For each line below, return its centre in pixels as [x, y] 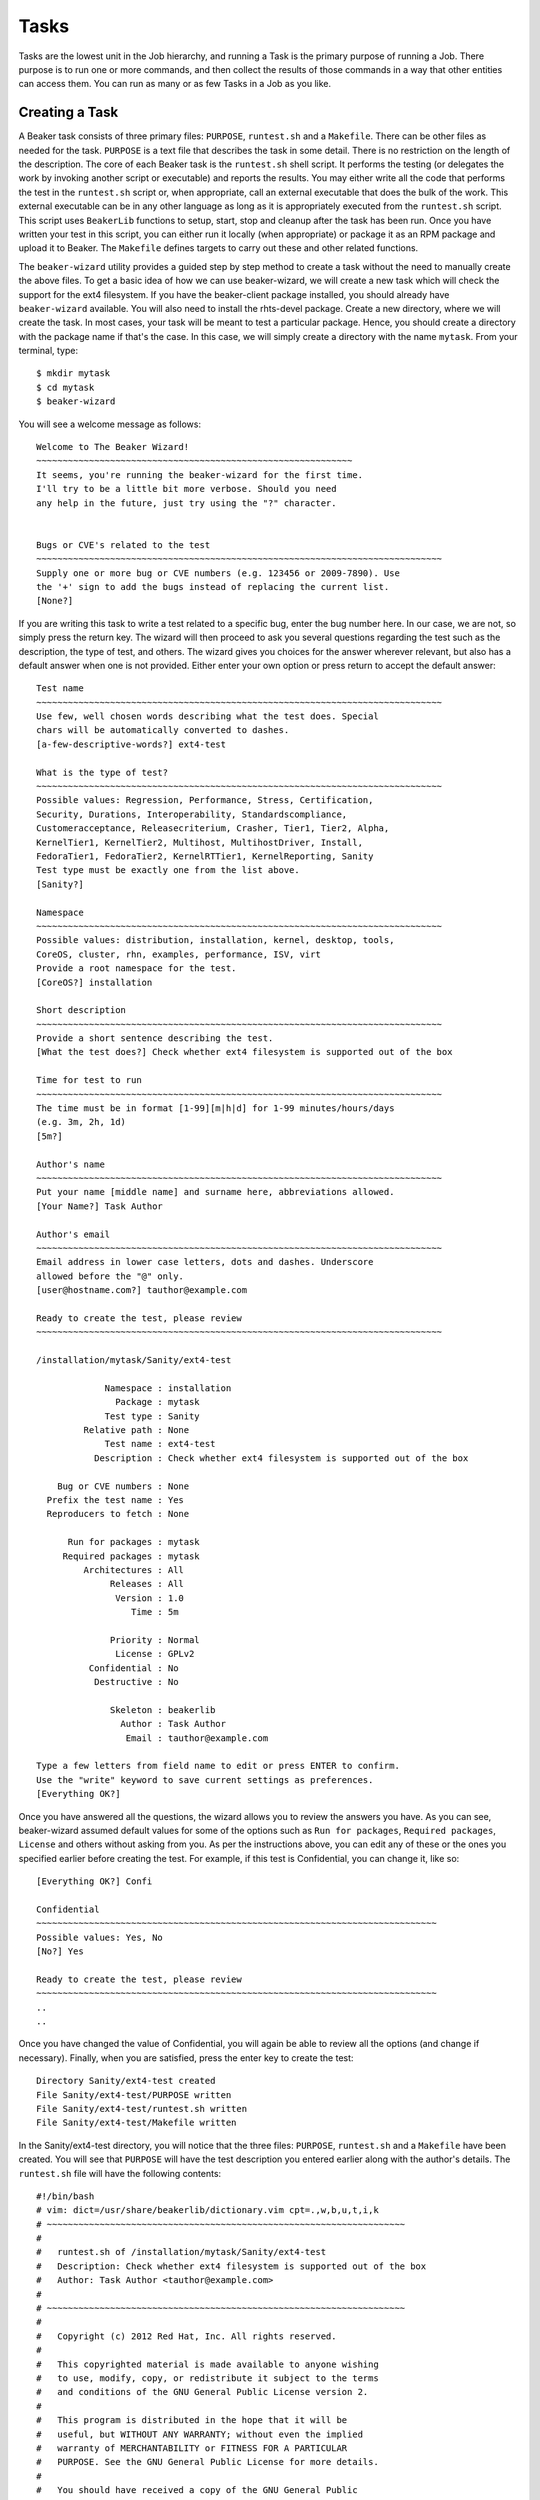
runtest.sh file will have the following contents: [120, 2173]
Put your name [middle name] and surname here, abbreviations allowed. [215, 1192]
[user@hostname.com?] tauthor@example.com [142, 1290]
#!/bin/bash [65, 2196]
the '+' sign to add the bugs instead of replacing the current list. [213, 586]
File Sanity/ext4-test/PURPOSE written [134, 2094]
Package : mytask [157, 1402]
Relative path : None [136, 1430]
